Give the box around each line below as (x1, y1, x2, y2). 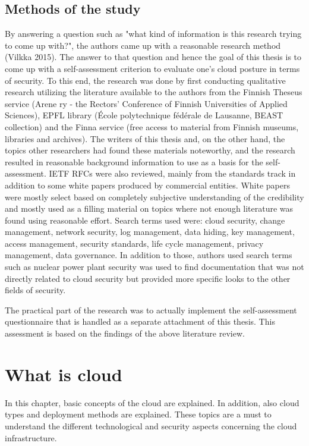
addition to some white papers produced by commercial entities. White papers (5, 178, 290, 191)
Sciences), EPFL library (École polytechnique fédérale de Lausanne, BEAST (5, 109, 283, 121)
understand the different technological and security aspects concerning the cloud (5, 419, 297, 432)
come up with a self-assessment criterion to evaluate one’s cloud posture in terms (5, 62, 300, 74)
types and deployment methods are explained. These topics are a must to (5, 408, 272, 420)
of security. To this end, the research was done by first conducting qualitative (5, 74, 286, 86)
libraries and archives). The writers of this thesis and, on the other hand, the (5, 132, 285, 145)
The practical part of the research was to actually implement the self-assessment (5, 303, 297, 316)
